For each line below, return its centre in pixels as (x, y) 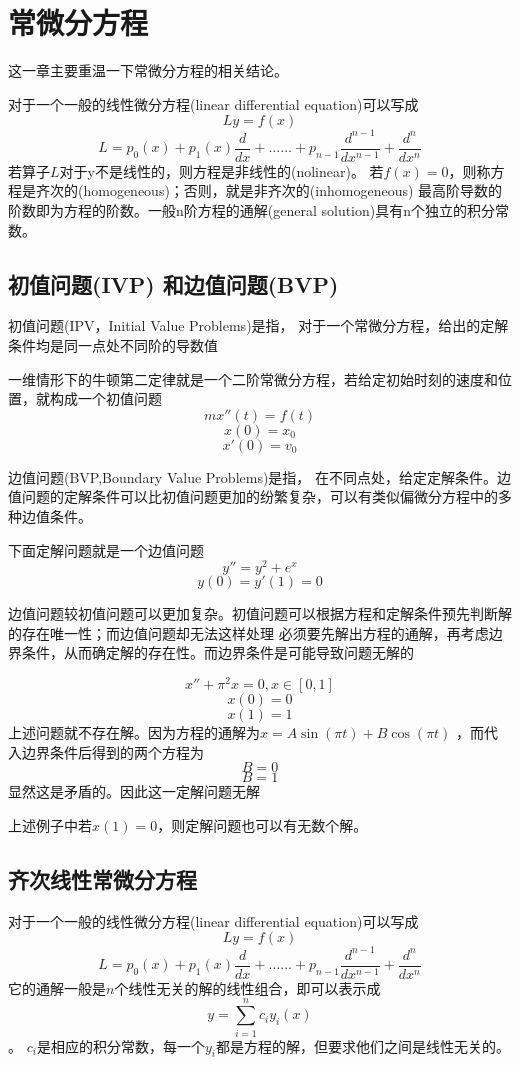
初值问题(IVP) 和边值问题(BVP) (173, 283)
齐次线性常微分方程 (102, 878)
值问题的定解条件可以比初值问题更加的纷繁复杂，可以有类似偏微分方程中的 (253, 496)
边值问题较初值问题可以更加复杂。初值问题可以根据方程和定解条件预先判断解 (260, 613)
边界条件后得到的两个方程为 (112, 751)
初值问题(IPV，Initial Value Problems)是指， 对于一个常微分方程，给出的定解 (258, 325)
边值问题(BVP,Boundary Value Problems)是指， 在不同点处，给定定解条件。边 (260, 476)
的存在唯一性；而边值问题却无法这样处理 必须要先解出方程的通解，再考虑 (248, 632)
